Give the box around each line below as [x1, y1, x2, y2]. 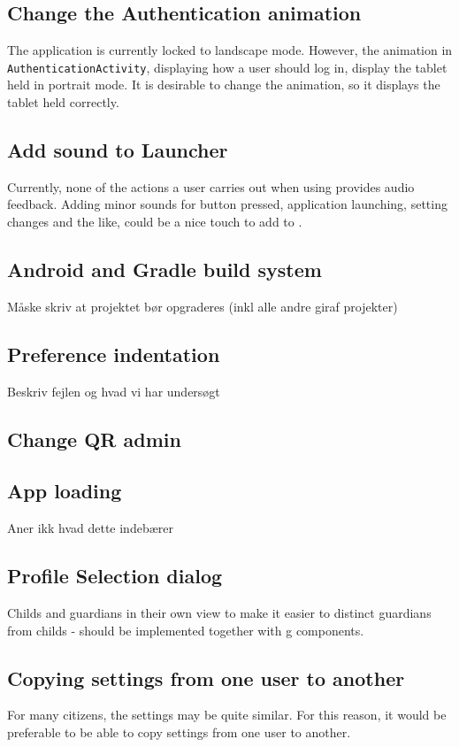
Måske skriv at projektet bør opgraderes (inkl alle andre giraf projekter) [7, 296, 398, 315]
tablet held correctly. [7, 93, 119, 112]
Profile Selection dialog [7, 562, 223, 589]
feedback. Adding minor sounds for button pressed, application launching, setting [7, 195, 448, 213]
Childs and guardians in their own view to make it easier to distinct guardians [7, 604, 432, 621]
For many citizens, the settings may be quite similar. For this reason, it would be [7, 705, 447, 724]
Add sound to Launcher [7, 136, 228, 164]
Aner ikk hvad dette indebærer [7, 519, 173, 537]
